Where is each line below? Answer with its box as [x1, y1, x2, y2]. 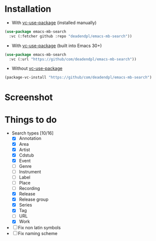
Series [19, 202, 32, 208]
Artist [19, 146, 30, 153]
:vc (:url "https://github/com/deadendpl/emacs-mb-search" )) [9, 56, 137, 62]
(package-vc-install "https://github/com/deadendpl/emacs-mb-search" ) [4, 75, 152, 80]
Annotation [19, 135, 42, 141]
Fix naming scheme [18, 231, 57, 237]
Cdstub [19, 152, 34, 158]
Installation [4, 3, 52, 15]
